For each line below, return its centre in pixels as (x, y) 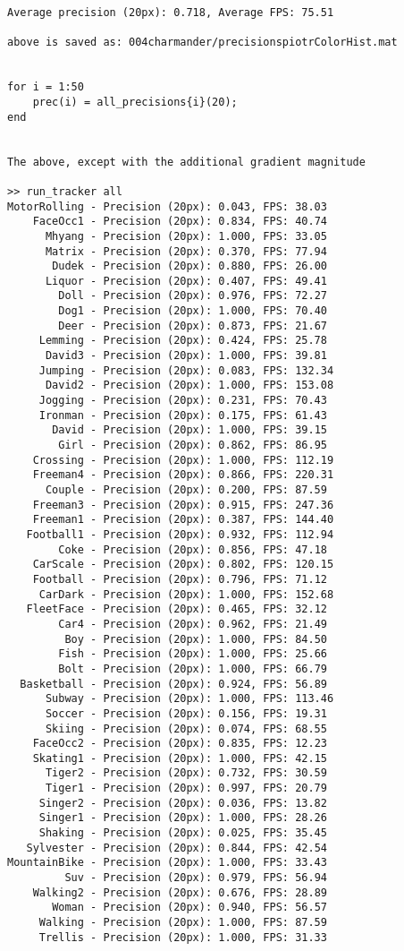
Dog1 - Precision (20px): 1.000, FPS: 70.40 (193, 311)
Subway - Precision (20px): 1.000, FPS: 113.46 (189, 699)
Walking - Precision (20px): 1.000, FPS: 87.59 (183, 923)
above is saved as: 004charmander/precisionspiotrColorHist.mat (202, 43)
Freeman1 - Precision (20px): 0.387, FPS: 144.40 (183, 520)
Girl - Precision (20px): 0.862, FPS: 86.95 (193, 446)
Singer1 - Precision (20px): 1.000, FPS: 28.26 (183, 818)
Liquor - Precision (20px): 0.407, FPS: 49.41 (186, 281)
